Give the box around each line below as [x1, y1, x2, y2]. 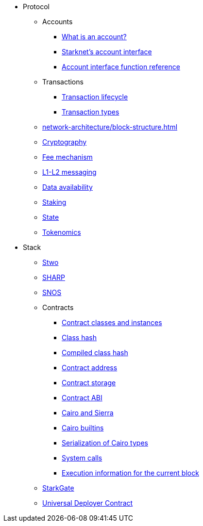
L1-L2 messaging [42, 168, 97, 176]
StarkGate [42, 484, 74, 492]
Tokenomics [42, 228, 81, 236]
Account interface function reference [62, 63, 180, 71]
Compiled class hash [62, 348, 128, 357]
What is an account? [62, 33, 127, 41]
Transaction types [62, 108, 119, 116]
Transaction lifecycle [62, 93, 128, 101]
